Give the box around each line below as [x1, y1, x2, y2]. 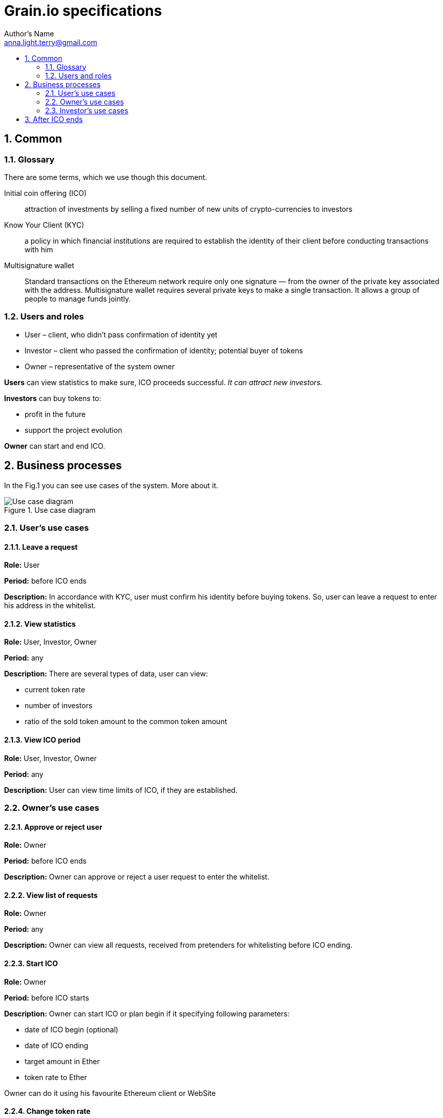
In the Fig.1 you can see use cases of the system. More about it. [4, 481, 219, 490]
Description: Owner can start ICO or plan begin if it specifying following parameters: [4, 1009, 290, 1018]
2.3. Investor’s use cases [45, 106, 129, 115]
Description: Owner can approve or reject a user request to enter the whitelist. [4, 872, 269, 882]
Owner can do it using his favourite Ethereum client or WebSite [4, 1088, 216, 1097]
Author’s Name [4, 29, 54, 38]
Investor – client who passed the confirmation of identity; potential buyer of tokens [25, 346, 303, 355]
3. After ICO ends [25, 114, 83, 124]
